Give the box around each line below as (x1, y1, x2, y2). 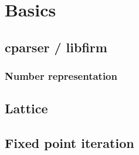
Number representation (5, 69, 117, 83)
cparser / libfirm (5, 38, 107, 56)
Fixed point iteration (5, 134, 134, 152)
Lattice (5, 99, 48, 117)
